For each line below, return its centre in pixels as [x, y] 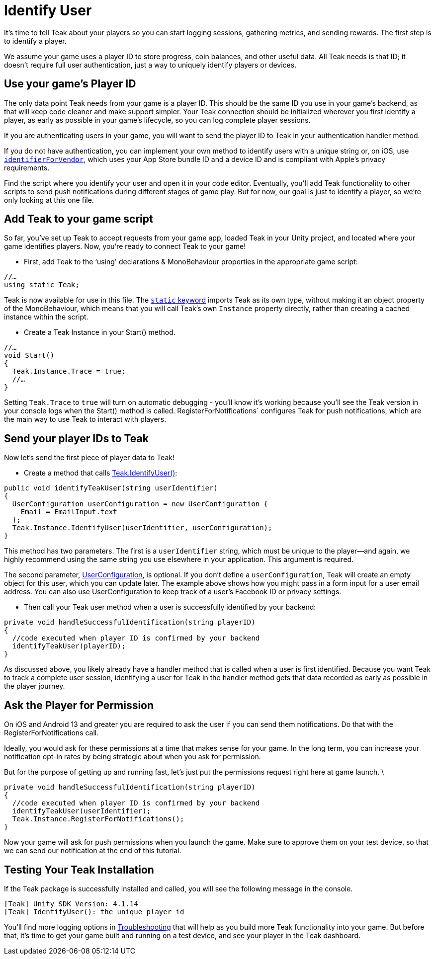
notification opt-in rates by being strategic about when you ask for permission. [132, 757]
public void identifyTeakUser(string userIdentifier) [111, 488]
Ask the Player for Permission [79, 705]
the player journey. [35, 686]
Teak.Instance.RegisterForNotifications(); [98, 819]
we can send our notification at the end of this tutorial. [93, 851]
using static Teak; [42, 285]
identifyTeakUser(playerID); [69, 646]
